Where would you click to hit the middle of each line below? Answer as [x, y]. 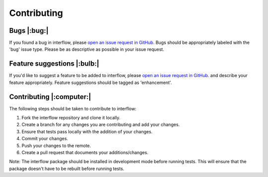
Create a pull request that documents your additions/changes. [85, 152]
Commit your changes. [45, 139]
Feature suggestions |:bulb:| [54, 64]
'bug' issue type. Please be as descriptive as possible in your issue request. [87, 49]
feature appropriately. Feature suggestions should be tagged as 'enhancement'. [91, 83]
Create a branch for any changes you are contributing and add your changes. [101, 125]
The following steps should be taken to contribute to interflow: [73, 108]
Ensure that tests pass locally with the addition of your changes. [87, 131]
